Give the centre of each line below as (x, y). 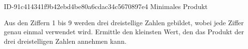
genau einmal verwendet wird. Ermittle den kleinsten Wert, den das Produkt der (124, 32)
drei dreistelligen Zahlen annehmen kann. (65, 41)
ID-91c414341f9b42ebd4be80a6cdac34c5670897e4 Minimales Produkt (106, 6)
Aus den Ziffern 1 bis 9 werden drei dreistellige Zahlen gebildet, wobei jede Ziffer (124, 22)
